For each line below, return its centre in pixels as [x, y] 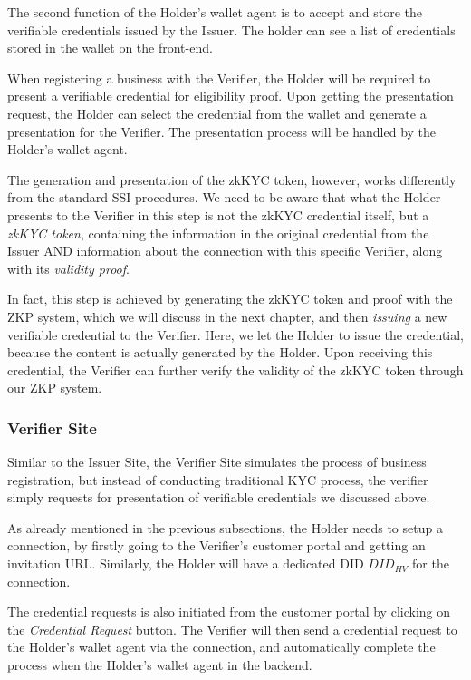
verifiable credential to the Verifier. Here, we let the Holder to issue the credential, [235, 334]
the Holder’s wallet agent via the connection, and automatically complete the [221, 647]
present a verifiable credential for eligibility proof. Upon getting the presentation [231, 96]
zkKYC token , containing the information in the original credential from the [218, 233]
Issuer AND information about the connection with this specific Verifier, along [225, 251]
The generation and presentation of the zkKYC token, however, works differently [232, 179]
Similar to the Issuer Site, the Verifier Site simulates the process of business [217, 462]
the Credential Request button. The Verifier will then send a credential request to [232, 629]
